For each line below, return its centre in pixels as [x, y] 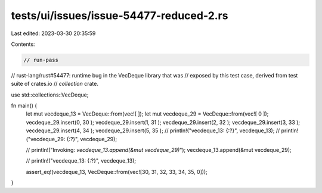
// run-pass [41, 60]
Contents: [23, 44]
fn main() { [24, 106]
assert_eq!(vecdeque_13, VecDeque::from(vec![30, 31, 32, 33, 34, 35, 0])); [117, 172]
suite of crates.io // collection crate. [55, 84]
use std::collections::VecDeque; [50, 95]
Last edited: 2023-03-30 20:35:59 [53, 33]
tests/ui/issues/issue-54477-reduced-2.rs [120, 15]
